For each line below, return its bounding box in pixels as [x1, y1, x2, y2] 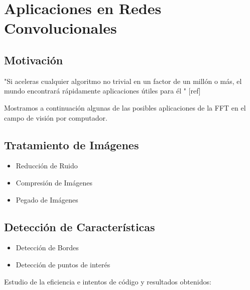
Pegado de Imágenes [16, 194, 78, 205]
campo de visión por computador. [4, 112, 107, 123]
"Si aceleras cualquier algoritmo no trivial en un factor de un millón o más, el [4, 75, 242, 86]
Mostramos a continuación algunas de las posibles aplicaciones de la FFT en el [4, 102, 246, 113]
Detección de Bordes [16, 242, 79, 253]
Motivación [4, 52, 63, 67]
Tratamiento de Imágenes [4, 137, 139, 152]
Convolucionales [4, 18, 117, 38]
